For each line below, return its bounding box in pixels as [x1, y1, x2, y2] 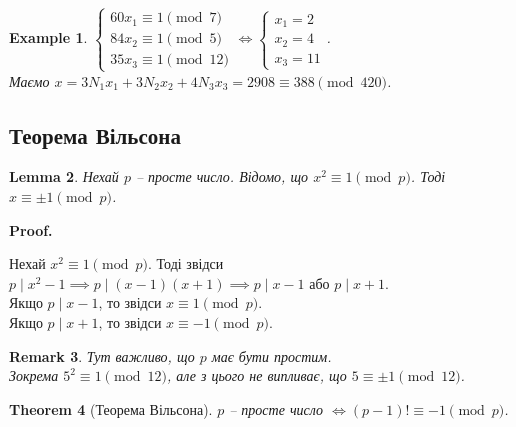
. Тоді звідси [148, 253, 224, 274]
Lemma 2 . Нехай [9, 166, 119, 187]
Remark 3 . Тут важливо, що [9, 345, 195, 366]
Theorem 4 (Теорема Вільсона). [9, 398, 213, 419]
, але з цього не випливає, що [166, 365, 347, 386]
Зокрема [9, 365, 59, 386]
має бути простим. [211, 345, 332, 366]
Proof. [9, 219, 53, 240]
